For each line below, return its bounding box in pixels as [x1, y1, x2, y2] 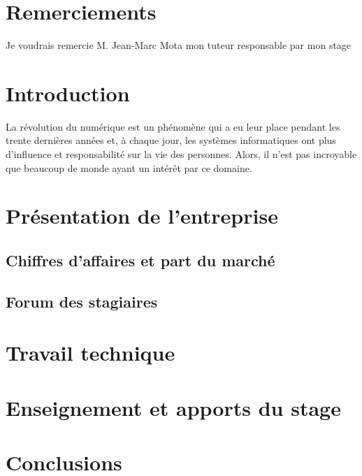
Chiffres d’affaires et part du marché [6, 249, 275, 271]
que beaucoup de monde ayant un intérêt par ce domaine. [6, 160, 252, 175]
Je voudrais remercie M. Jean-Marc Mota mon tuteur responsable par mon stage [6, 38, 352, 52]
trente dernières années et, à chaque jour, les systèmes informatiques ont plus [6, 133, 336, 147]
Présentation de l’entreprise [6, 201, 278, 230]
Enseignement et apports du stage [6, 393, 341, 421]
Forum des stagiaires [6, 290, 158, 312]
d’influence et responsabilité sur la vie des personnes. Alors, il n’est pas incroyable [6, 147, 357, 161]
